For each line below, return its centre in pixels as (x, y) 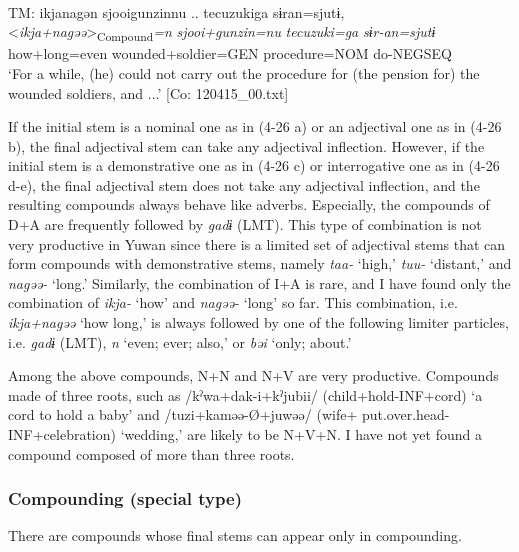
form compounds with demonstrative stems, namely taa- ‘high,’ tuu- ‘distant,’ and (260, 263)
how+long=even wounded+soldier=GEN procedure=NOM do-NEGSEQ (230, 53)
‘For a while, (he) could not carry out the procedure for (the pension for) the (244, 72)
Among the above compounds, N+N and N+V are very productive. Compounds (253, 375)
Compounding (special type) (125, 498)
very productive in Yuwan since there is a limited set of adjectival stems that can (257, 243)
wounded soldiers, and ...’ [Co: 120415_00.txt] (148, 92)
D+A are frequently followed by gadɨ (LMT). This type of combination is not (245, 224)
